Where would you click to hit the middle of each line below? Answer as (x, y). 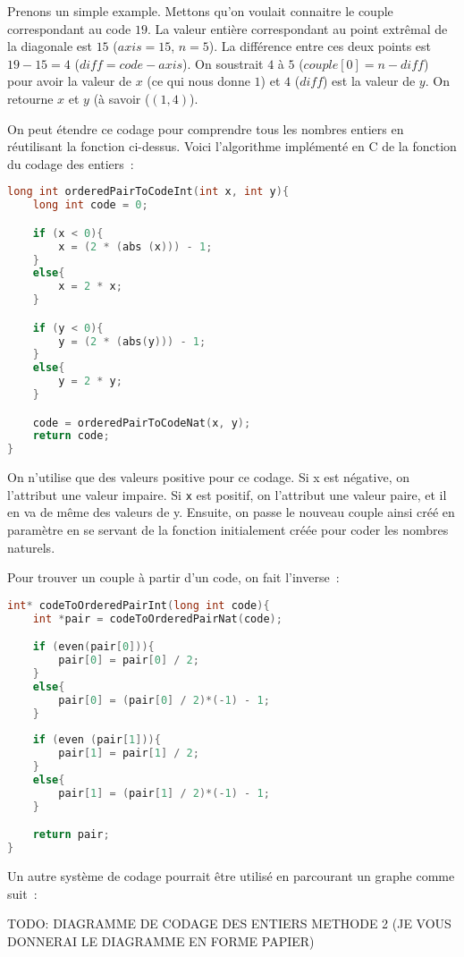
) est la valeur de (369, 81)
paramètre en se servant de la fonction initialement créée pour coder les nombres (228, 530)
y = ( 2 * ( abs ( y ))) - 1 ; (132, 341)
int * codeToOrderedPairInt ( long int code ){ (139, 605)
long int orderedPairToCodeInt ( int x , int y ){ (148, 192)
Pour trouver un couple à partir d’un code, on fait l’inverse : (173, 577)
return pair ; (71, 835)
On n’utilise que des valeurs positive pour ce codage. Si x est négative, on (209, 477)
